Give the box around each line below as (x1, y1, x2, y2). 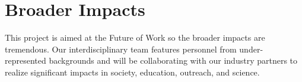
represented (5, 54, 46, 67)
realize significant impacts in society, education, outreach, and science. (5, 65, 260, 78)
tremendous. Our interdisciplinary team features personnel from (5, 42, 237, 55)
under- (239, 42, 263, 55)
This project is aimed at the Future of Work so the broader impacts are (5, 31, 265, 44)
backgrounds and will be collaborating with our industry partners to (49, 54, 298, 67)
